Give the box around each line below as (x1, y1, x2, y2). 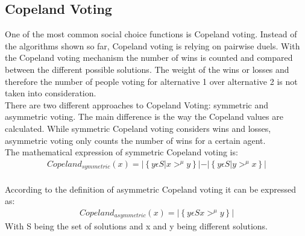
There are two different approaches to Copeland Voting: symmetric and (5, 98, 269, 111)
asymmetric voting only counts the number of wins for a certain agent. (5, 134, 266, 146)
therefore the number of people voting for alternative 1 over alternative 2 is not (5, 75, 298, 87)
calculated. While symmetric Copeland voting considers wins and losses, (5, 122, 271, 134)
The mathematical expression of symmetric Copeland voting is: (5, 146, 238, 158)
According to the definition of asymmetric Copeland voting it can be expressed (5, 182, 296, 195)
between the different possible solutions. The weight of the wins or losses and (5, 63, 289, 75)
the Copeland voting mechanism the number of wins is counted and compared (5, 51, 293, 64)
